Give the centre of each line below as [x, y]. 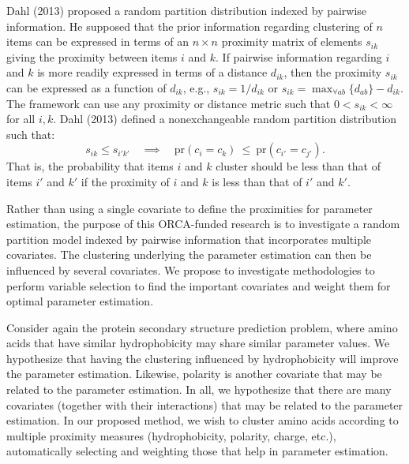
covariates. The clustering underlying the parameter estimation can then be [189, 254]
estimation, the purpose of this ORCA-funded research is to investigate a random [203, 224]
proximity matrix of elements [292, 41]
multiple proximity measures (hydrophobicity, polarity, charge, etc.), [171, 435]
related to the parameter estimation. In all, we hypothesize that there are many [199, 389]
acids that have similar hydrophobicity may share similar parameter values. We [198, 343]
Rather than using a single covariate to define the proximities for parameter [189, 208]
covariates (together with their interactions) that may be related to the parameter [205, 404]
